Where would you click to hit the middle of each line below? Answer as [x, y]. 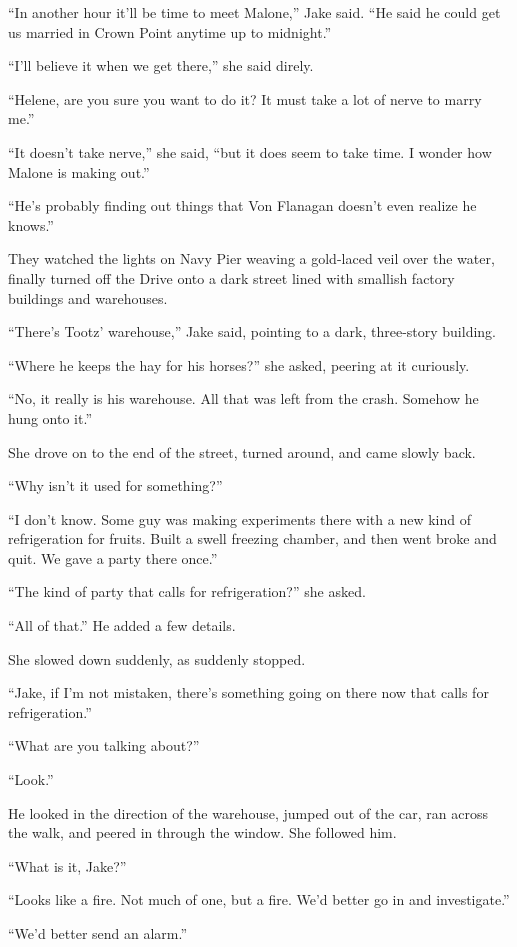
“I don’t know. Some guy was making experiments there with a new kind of [239, 518]
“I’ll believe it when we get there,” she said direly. [161, 65]
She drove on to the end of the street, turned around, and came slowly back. [242, 451]
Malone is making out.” [79, 171]
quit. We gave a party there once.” [113, 557]
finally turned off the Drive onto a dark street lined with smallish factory [231, 277]
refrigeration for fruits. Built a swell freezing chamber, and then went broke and [252, 538]
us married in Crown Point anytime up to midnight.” [170, 31]
